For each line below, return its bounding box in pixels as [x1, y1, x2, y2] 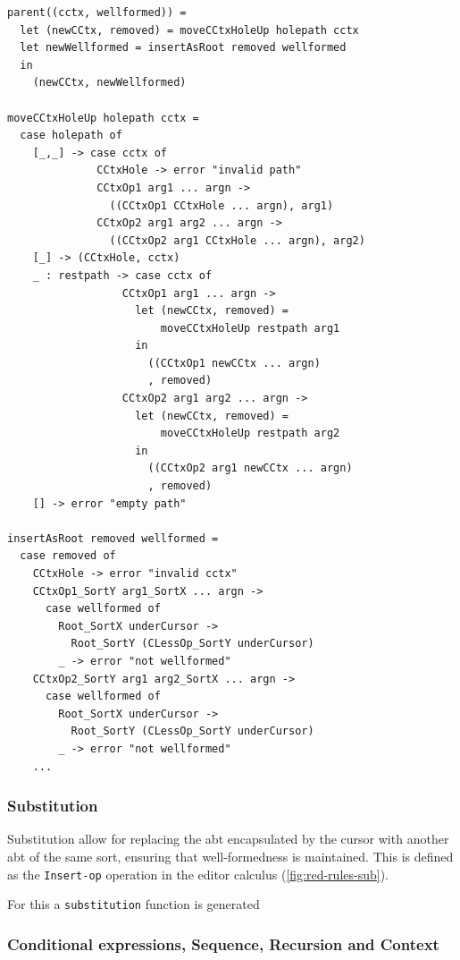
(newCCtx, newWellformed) [32, 76, 187, 89]
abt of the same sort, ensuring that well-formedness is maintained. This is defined [7, 846, 454, 865]
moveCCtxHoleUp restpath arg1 [160, 321, 340, 335]
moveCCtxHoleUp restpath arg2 [160, 427, 340, 440]
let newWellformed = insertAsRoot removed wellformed [20, 41, 347, 55]
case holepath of [20, 129, 122, 142]
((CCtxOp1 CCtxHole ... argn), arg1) [109, 199, 334, 212]
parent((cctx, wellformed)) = [7, 6, 187, 19]
